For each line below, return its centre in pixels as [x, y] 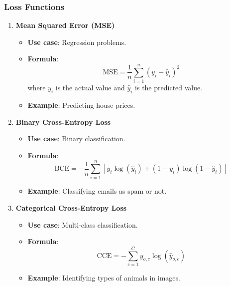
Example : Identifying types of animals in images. [104, 277]
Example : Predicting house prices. [81, 105]
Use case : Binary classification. [76, 139]
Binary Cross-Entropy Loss [63, 122]
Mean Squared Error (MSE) [65, 25]
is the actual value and [90, 88]
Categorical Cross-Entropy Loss [71, 208]
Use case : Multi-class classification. [83, 224]
